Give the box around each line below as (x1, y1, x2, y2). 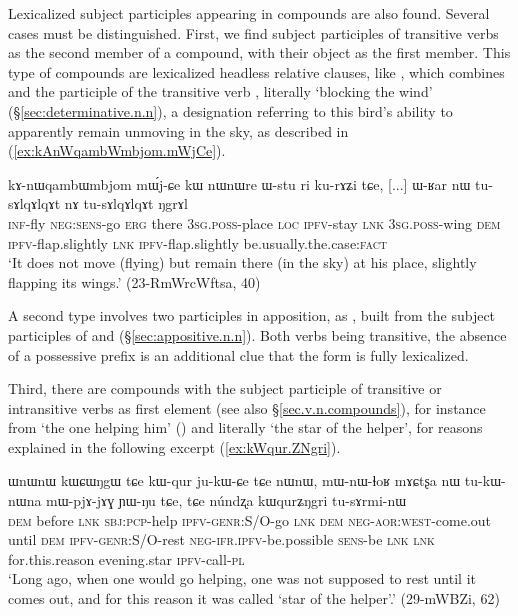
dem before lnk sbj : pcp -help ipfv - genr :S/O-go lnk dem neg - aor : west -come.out (8, 509, 492, 530)
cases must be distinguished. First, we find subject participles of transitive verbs (8, 22, 499, 43)
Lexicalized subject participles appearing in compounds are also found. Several (8, 3, 490, 23)
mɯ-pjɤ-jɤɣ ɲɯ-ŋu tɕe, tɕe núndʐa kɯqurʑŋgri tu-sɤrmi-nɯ (46, 490, 407, 511)
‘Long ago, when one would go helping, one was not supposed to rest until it (8, 568, 476, 589)
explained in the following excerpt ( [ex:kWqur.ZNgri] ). (8, 436, 341, 457)
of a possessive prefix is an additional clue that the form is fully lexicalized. (8, 344, 469, 365)
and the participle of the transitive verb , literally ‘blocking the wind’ (8, 81, 433, 102)
